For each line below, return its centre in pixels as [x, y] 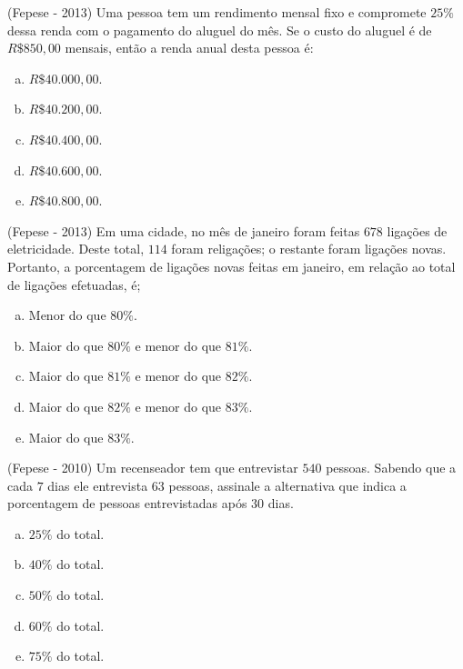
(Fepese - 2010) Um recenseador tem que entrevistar [153, 468]
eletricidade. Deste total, [76, 249]
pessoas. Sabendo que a [391, 468]
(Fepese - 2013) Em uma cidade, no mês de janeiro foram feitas [184, 230]
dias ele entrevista [98, 485]
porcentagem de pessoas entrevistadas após [127, 503]
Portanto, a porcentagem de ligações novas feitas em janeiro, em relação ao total [231, 266]
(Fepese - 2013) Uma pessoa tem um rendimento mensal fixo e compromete [217, 12]
